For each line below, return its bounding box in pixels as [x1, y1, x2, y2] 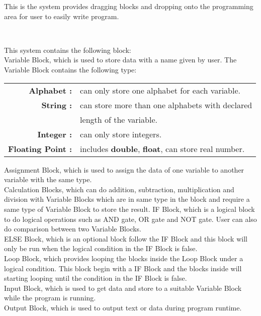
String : [41, 99, 72, 111]
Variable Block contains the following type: [4, 64, 137, 74]
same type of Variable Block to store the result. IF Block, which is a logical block [4, 203, 255, 214]
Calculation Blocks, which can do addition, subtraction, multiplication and [4, 184, 234, 194]
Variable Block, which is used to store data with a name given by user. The [4, 54, 237, 65]
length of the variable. [80, 113, 157, 125]
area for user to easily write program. [4, 11, 119, 21]
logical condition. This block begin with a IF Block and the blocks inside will [4, 263, 242, 273]
